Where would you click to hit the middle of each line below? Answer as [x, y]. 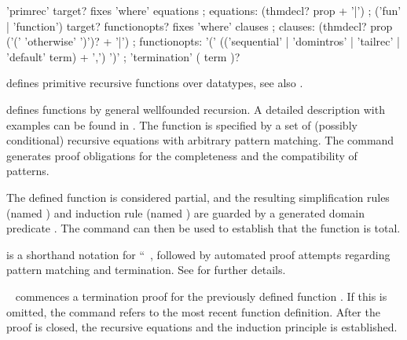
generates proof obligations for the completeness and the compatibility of [182, 155]
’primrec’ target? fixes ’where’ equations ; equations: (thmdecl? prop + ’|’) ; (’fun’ [204, 10]
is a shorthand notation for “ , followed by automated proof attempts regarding [198, 254]
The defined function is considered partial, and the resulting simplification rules [198, 197]
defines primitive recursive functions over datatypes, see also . [155, 83]
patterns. [28, 171]
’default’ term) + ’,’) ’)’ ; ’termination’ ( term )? [123, 56]
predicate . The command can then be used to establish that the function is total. [203, 228]
